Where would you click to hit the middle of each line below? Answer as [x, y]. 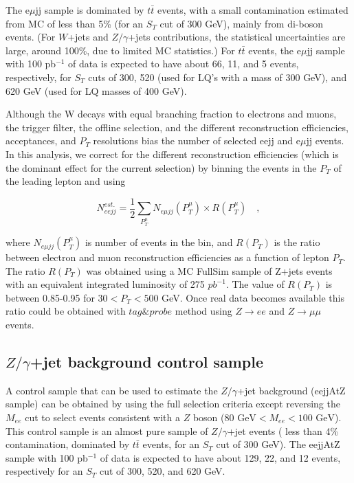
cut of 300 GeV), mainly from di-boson [242, 23]
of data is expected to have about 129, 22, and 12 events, [220, 457]
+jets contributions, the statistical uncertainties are [237, 37]
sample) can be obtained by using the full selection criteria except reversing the [173, 404]
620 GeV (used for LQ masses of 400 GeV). [96, 90]
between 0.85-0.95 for [50, 297]
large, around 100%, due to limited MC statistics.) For [120, 50]
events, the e [275, 50]
